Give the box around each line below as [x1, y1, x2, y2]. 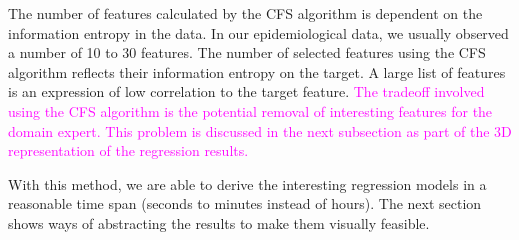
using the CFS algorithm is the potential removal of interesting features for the [8, 100, 493, 121]
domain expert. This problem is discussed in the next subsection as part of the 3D [8, 120, 512, 141]
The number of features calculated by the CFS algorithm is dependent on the [8, 3, 483, 23]
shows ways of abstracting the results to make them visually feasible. [8, 212, 430, 233]
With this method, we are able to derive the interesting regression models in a [8, 173, 487, 194]
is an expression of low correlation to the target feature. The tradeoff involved [8, 81, 485, 102]
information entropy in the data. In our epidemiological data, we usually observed [8, 22, 509, 43]
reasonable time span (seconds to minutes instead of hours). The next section [8, 193, 482, 214]
